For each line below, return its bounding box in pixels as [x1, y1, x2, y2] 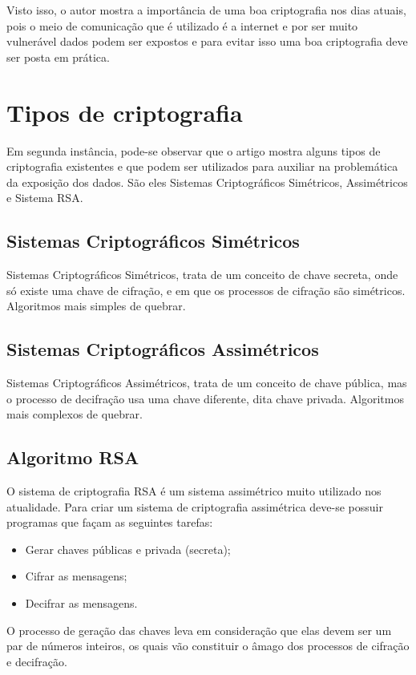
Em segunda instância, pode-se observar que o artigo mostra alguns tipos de [6, 142, 381, 159]
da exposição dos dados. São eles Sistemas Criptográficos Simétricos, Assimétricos [6, 173, 408, 190]
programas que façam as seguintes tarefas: [6, 514, 213, 531]
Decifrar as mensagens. [25, 595, 138, 612]
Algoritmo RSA [6, 445, 139, 470]
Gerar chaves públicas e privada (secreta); [25, 540, 231, 557]
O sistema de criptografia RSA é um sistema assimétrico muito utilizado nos [6, 483, 382, 499]
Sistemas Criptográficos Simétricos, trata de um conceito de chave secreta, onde [6, 266, 398, 283]
